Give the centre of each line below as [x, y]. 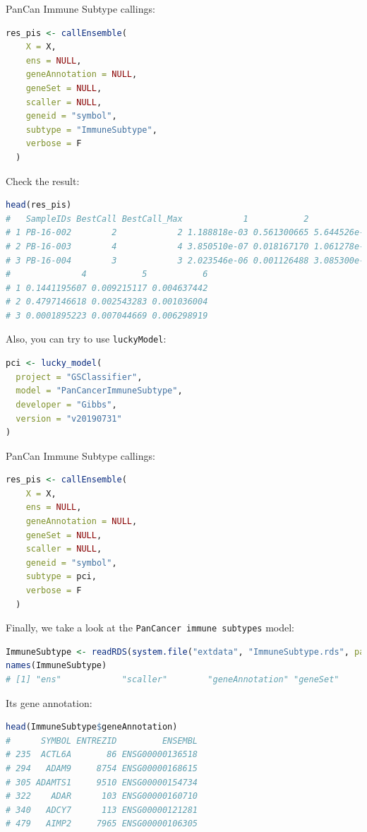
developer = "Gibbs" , [66, 404]
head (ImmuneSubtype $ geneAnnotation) [92, 727]
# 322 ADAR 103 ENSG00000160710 [102, 796]
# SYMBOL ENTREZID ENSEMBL [102, 741]
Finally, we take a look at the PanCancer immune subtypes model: [150, 628]
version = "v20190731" [69, 418]
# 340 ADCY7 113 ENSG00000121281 [102, 810]
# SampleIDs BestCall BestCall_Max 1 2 [157, 219]
